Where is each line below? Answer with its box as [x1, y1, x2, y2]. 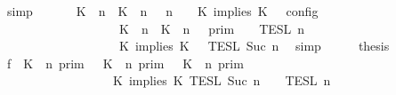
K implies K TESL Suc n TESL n [112, 71, 331, 90]
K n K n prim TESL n [118, 19, 305, 37]
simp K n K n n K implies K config [6, 2, 319, 20]
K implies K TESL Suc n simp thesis [118, 36, 390, 55]
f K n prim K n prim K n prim [6, 53, 244, 72]
